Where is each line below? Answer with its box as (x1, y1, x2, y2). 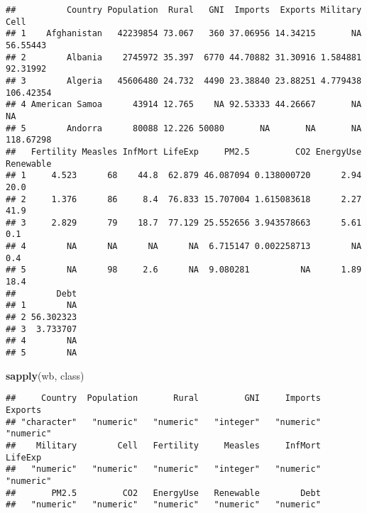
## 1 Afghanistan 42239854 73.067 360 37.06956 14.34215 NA (6, 28, 362, 39)
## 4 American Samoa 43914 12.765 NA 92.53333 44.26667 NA (6, 99, 362, 110)
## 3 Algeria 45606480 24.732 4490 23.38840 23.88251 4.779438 (6, 75, 362, 86)
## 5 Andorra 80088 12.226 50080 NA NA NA (6, 123, 362, 133)
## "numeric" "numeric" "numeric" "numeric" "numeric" (6, 500, 321, 510)
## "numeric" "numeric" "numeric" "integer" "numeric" (6, 464, 321, 475)
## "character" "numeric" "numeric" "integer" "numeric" (6, 417, 321, 427)
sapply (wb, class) (6, 368, 84, 382)
